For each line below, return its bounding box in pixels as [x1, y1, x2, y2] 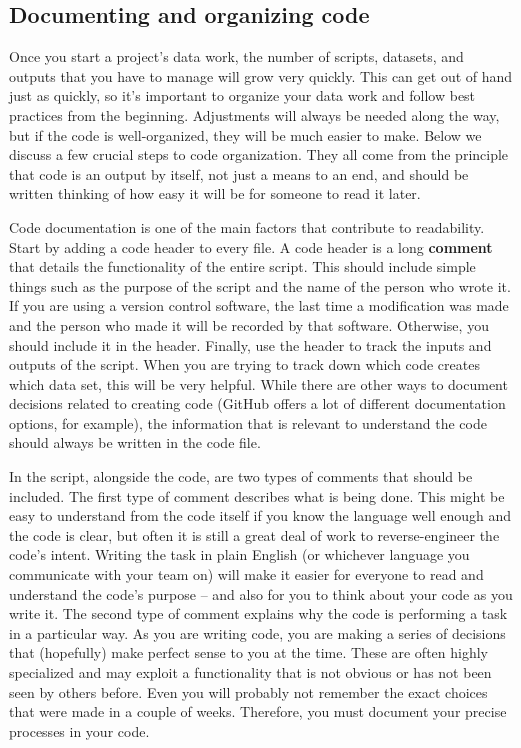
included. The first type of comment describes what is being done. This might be [9, 485, 505, 506]
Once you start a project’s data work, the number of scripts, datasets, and [9, 46, 464, 67]
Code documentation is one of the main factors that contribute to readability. [9, 216, 485, 237]
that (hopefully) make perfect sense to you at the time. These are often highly [9, 642, 489, 663]
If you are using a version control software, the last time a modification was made [9, 295, 509, 316]
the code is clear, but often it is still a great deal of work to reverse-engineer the [9, 524, 500, 545]
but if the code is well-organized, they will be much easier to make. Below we [9, 124, 482, 145]
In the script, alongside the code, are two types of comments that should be [9, 466, 473, 487]
